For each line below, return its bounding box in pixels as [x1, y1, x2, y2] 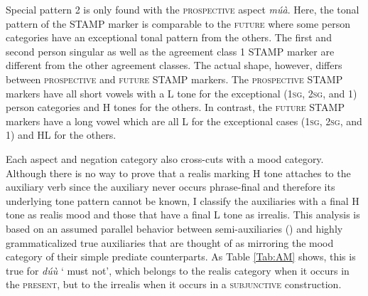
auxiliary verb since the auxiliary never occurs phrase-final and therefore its [6, 179, 335, 194]
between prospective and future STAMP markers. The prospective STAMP [6, 71, 343, 86]
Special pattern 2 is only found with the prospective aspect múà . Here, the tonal [6, 2, 359, 16]
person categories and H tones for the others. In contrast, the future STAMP [6, 100, 345, 115]
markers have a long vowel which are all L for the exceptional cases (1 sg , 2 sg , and [6, 113, 362, 128]
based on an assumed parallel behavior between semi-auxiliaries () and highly [6, 221, 343, 236]
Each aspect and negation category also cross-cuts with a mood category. [6, 151, 324, 166]
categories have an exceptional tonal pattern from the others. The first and [6, 30, 332, 45]
